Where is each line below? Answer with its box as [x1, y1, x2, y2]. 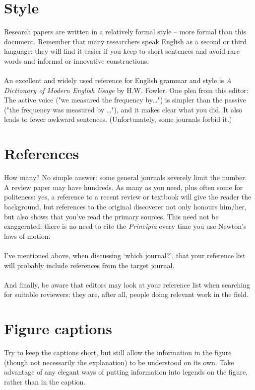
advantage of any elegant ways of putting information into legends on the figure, [4, 367, 248, 377]
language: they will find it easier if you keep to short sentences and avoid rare [4, 46, 240, 56]
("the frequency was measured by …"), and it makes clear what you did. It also [4, 104, 243, 114]
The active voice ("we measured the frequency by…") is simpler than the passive [4, 95, 246, 105]
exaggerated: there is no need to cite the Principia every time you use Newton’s [4, 221, 247, 231]
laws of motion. [4, 230, 51, 241]
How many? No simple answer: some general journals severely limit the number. [4, 172, 247, 183]
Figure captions [4, 318, 112, 339]
